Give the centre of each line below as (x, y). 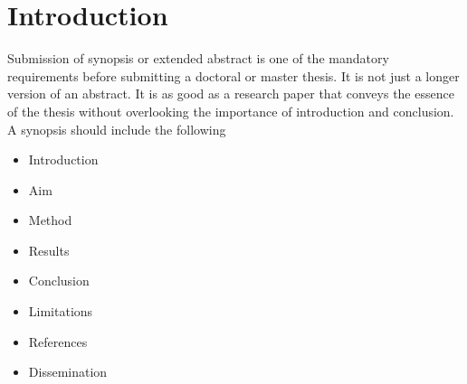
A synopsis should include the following (117, 129)
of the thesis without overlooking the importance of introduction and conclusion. (231, 111)
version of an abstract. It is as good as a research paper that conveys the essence (231, 94)
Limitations (61, 311)
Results (49, 250)
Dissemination (68, 372)
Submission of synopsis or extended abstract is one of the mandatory (198, 58)
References (58, 341)
